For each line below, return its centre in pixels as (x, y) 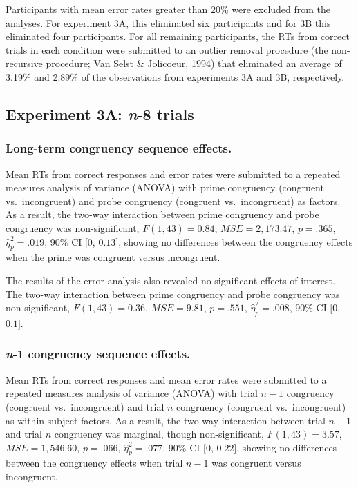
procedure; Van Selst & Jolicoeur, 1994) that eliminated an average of (194, 63)
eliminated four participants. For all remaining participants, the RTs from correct (178, 36)
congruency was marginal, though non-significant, (159, 434)
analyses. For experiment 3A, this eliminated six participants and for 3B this (168, 22)
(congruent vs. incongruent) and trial (85, 406)
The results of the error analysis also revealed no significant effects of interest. (170, 280)
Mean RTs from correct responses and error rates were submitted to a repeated (173, 174)
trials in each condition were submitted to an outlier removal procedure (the (167, 49)
